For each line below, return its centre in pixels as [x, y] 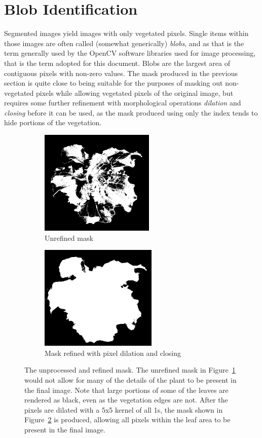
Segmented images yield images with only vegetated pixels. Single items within [126, 33]
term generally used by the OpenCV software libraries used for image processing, [130, 53]
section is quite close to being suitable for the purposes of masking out [114, 83]
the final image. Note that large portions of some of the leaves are [126, 390]
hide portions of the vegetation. [53, 122]
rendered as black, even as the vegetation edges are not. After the [126, 400]
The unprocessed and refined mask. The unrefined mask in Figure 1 [130, 370]
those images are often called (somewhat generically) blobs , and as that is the [124, 43]
